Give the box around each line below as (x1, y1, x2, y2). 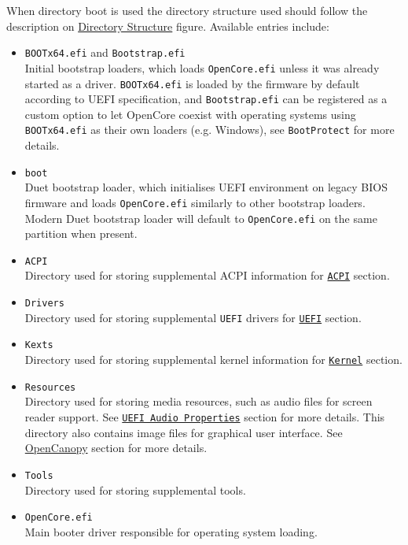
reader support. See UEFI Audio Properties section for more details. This (24, 409, 385, 425)
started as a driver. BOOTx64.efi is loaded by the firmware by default (24, 75, 360, 91)
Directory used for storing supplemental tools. (24, 481, 246, 498)
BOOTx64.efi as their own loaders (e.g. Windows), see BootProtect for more (24, 121, 395, 138)
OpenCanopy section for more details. (24, 439, 208, 456)
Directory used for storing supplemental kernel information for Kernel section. (24, 351, 402, 368)
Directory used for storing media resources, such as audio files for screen (24, 393, 373, 410)
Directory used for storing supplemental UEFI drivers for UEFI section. (24, 309, 362, 325)
